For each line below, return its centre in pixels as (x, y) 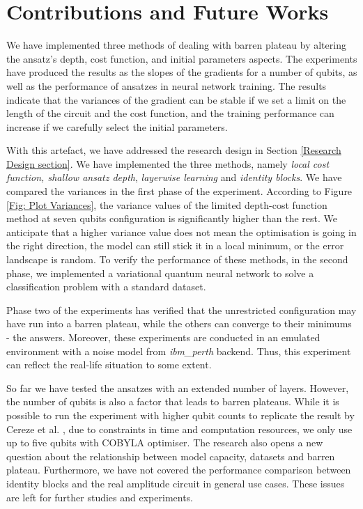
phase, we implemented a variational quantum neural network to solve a (160, 273)
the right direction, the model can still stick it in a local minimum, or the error (175, 245)
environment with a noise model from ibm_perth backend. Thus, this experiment (179, 351)
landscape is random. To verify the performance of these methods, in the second (177, 259)
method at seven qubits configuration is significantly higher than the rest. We (172, 218)
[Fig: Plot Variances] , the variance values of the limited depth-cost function (167, 204)
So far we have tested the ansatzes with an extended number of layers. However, (178, 387)
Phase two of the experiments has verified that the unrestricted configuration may (181, 310)
